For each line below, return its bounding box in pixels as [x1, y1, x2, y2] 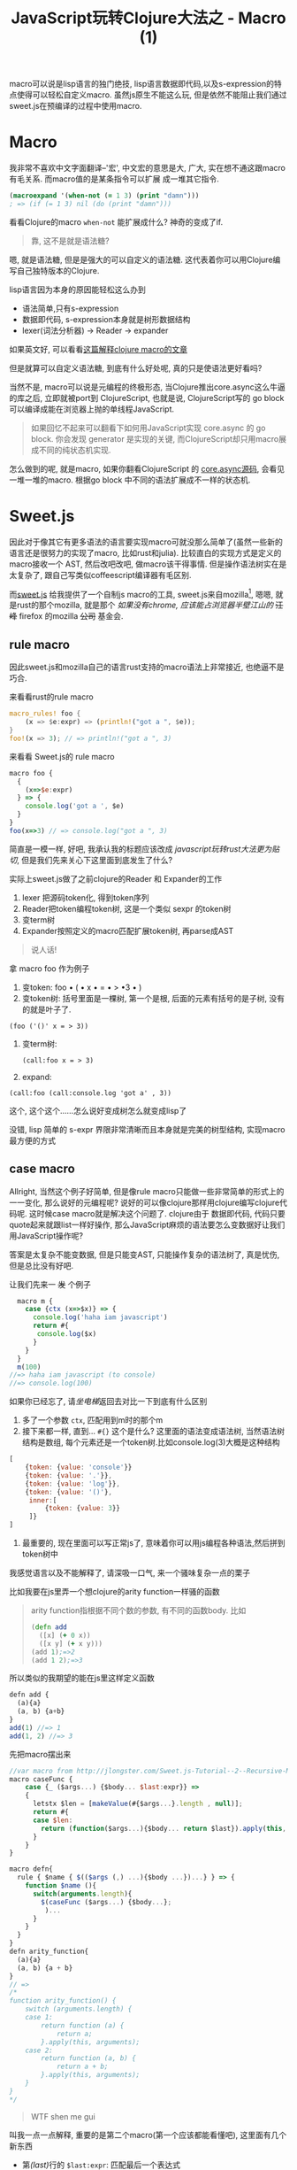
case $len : [32, 1816, 73, 1825]
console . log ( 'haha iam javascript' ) [32, 1313, 168, 1322]
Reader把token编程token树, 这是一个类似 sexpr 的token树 [21, 903, 232, 914]
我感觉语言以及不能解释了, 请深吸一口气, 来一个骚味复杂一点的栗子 [9, 1568, 250, 1579]
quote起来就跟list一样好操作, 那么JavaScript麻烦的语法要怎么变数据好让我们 [9, 1219, 286, 1230]
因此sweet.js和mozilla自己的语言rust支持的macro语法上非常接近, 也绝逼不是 [9, 661, 285, 673]
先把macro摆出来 [9, 1749, 72, 1759]
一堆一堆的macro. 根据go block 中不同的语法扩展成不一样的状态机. [9, 475, 251, 485]
